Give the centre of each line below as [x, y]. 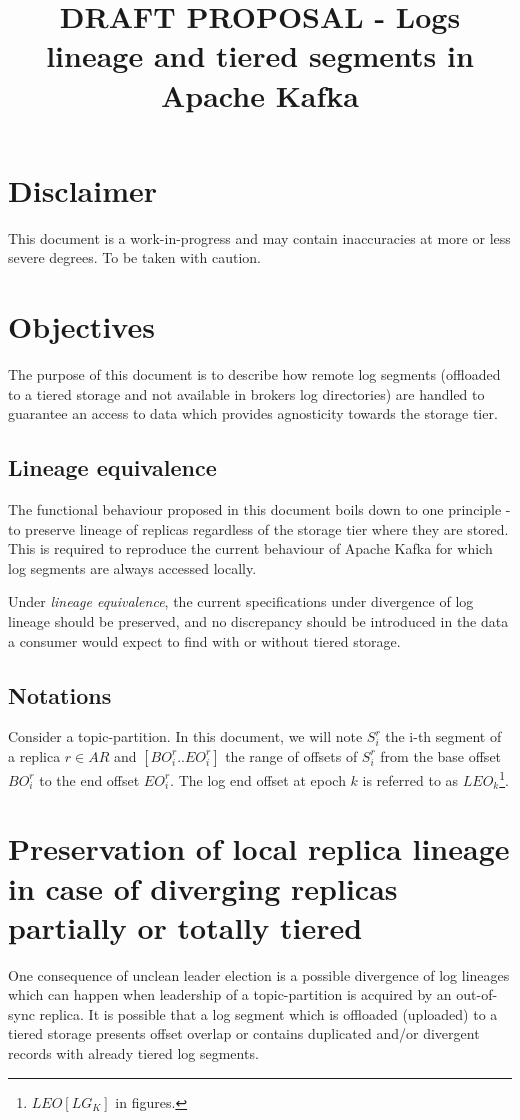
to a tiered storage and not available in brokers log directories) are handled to [246, 393]
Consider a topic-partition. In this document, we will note [185, 736]
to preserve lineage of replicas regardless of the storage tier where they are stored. [258, 528]
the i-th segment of [443, 736]
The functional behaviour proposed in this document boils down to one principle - [259, 508]
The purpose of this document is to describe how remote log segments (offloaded [254, 374]
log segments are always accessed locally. [132, 567]
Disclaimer [83, 189]
